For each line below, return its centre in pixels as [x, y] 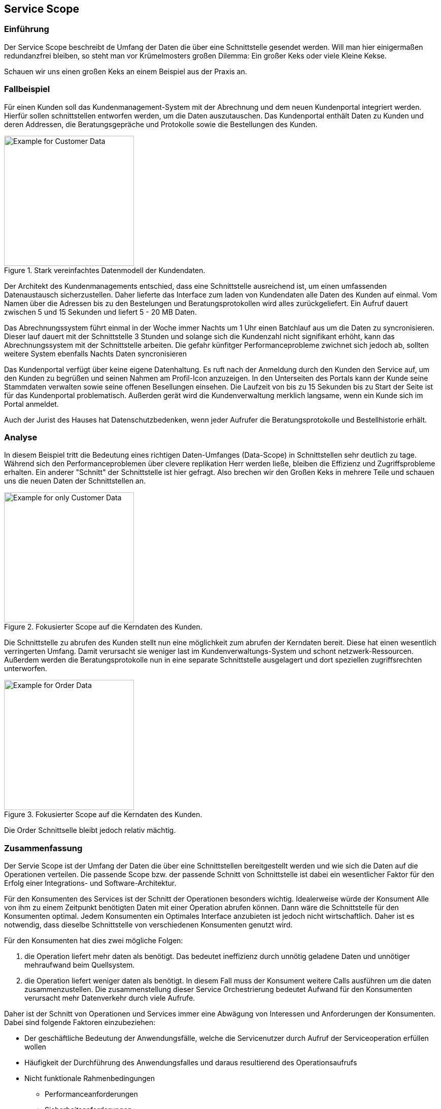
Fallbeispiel [27, 89]
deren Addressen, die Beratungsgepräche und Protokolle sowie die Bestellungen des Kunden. [161, 124]
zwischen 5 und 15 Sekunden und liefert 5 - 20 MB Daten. [100, 312]
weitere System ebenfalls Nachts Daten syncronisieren [95, 353]
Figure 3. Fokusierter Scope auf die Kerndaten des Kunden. [103, 815]
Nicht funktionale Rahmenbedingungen [90, 1078]
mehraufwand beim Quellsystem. [80, 965]
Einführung [27, 29]
